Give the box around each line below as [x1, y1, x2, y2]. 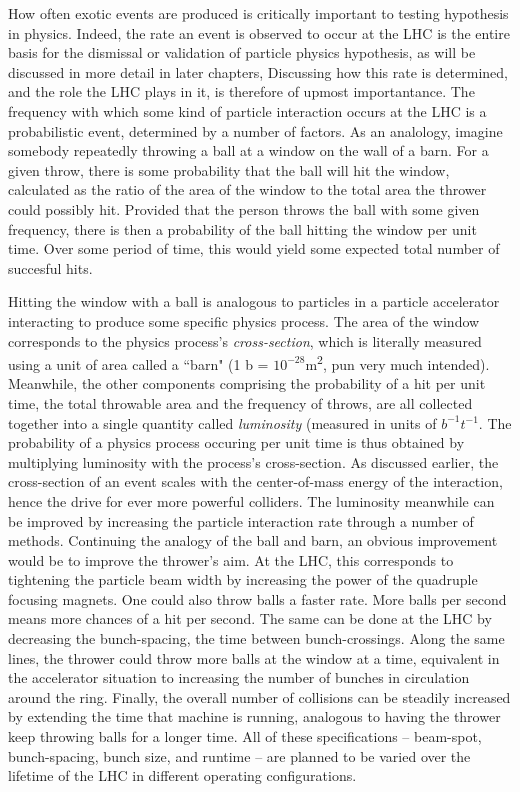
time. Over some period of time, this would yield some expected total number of [8, 238, 500, 259]
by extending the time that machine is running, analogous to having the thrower [8, 706, 501, 727]
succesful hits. [8, 257, 93, 278]
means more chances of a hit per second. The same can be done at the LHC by [8, 608, 492, 629]
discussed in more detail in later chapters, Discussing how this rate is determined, [8, 61, 508, 82]
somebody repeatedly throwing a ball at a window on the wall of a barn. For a [8, 140, 489, 161]
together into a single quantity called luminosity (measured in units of [8, 412, 437, 433]
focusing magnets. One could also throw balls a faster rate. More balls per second [8, 588, 507, 609]
